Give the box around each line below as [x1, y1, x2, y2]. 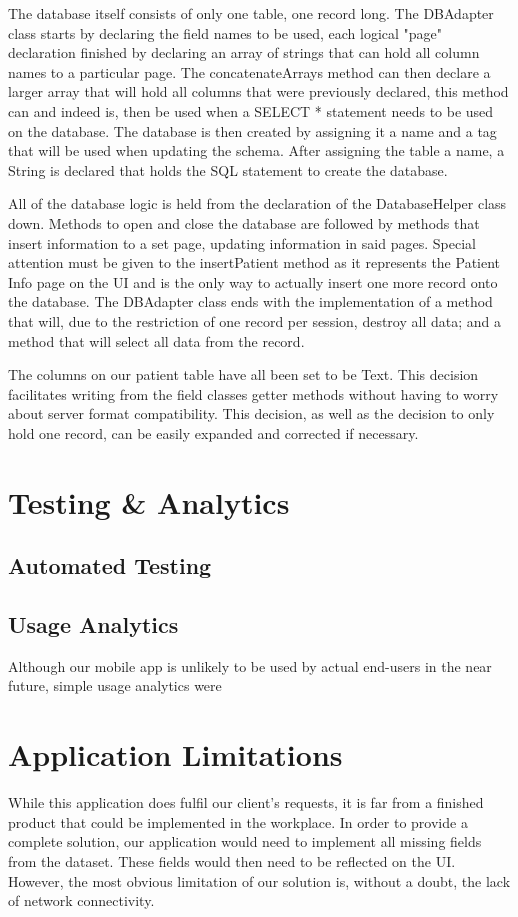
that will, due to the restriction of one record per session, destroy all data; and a [8, 310, 501, 331]
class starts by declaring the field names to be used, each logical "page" [8, 22, 443, 43]
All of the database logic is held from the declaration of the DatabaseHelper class [8, 193, 507, 214]
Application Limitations [8, 734, 343, 775]
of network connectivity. [8, 890, 155, 911]
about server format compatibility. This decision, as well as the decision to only [8, 403, 495, 424]
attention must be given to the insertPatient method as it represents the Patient [8, 252, 501, 273]
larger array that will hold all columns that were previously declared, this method [8, 81, 509, 102]
